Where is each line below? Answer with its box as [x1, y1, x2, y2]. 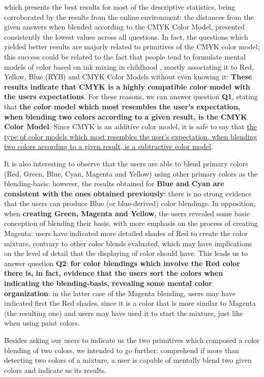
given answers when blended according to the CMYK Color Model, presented [4, 21, 245, 32]
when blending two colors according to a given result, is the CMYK [4, 111, 247, 122]
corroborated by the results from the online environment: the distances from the [4, 11, 254, 22]
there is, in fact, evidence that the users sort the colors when [4, 268, 223, 278]
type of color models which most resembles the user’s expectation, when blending [4, 131, 257, 141]
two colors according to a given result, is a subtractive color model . [4, 141, 213, 152]
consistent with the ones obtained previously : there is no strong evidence [4, 188, 252, 198]
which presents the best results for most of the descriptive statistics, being [4, 2, 236, 12]
